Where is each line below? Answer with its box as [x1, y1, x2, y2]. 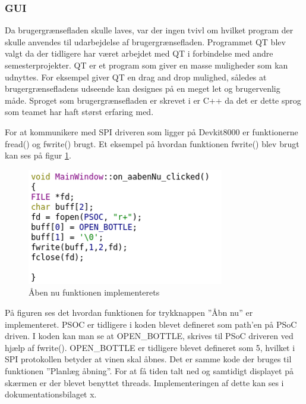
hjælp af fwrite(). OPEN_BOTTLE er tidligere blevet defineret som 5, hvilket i [5, 341, 295, 353]
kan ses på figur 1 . [5, 149, 71, 161]
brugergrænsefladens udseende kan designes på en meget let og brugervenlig [5, 82, 280, 95]
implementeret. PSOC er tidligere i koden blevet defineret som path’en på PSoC [5, 318, 297, 330]
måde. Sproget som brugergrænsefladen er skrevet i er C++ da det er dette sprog [5, 94, 301, 106]
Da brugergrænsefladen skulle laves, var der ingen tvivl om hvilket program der [5, 24, 294, 36]
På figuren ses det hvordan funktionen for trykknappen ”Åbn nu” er [5, 306, 253, 318]
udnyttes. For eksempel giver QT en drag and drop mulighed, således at [5, 70, 267, 83]
